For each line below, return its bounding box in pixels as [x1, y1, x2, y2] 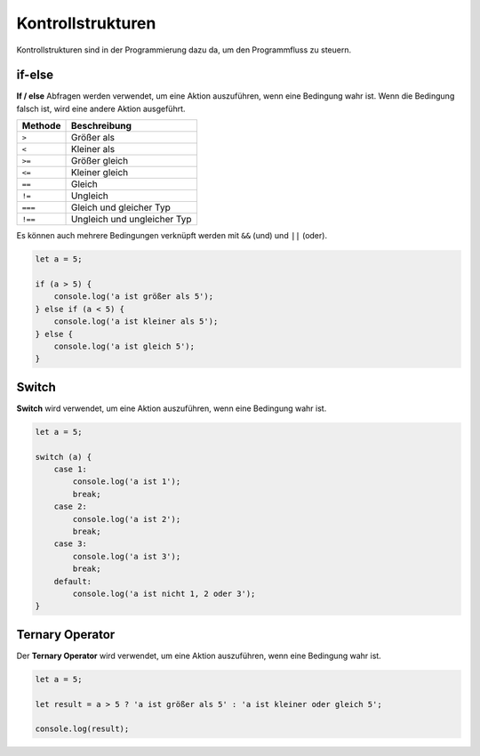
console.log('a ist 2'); [72, 514, 181, 524]
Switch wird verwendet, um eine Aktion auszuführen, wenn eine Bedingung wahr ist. [16, 403, 327, 414]
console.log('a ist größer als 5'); [53, 292, 213, 302]
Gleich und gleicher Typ [70, 201, 171, 213]
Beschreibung [70, 120, 132, 133]
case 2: [53, 502, 88, 511]
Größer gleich [70, 155, 129, 167]
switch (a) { [35, 452, 92, 462]
